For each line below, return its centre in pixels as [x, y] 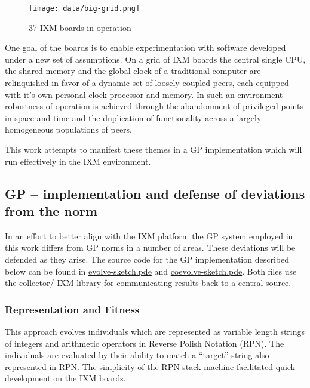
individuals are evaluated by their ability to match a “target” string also [137, 355]
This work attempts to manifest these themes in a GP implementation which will [154, 149]
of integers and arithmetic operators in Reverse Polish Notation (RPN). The [145, 343]
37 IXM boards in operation [80, 27]
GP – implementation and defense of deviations [155, 193]
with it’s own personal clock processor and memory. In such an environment [144, 94]
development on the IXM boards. [65, 378]
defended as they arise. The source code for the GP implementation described [147, 259]
